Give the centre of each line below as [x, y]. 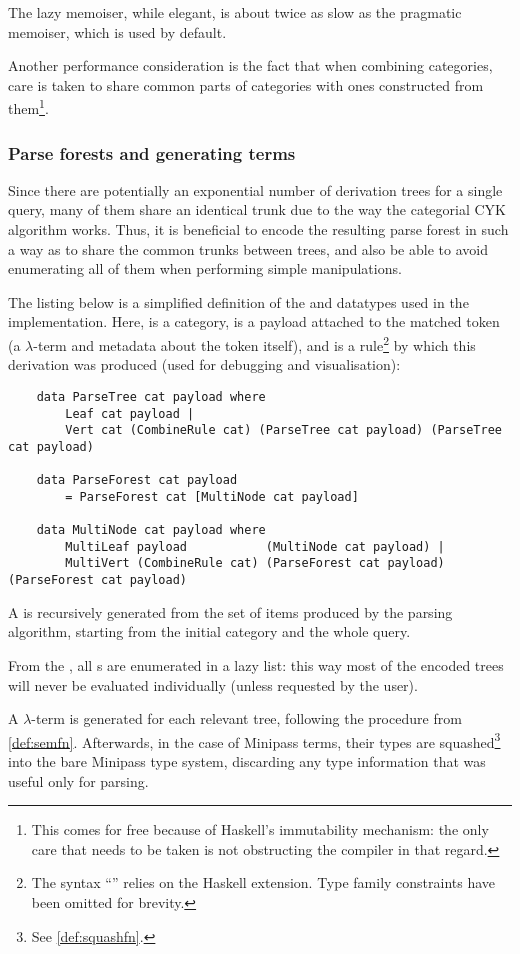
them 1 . [28, 107]
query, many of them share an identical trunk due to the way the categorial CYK [257, 209]
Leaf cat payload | [130, 413]
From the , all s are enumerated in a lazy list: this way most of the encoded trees [256, 664]
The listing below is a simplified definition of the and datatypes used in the [238, 301]
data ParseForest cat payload [137, 480]
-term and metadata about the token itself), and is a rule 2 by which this [254, 343]
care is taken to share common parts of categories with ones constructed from [246, 84]
